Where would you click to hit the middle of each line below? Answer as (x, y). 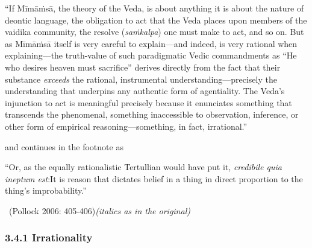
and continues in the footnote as (64, 146)
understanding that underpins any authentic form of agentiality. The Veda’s (145, 91)
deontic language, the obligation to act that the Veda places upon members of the (156, 20)
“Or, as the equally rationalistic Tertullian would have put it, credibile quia (143, 167)
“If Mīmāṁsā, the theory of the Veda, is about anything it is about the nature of (154, 8)
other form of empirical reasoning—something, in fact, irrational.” (126, 126)
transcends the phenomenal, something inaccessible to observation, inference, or (152, 114)
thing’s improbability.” (46, 190)
